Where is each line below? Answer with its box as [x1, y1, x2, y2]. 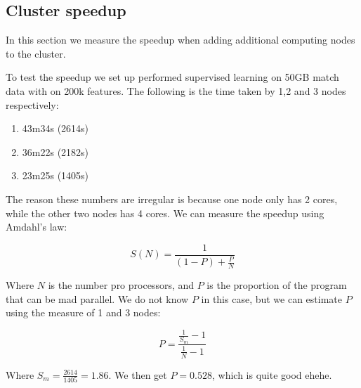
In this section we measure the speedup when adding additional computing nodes [6, 32, 355, 47]
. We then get [108, 367, 167, 382]
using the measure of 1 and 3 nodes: [6, 305, 161, 320]
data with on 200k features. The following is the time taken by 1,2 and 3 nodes [6, 83, 346, 98]
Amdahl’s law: [6, 219, 67, 234]
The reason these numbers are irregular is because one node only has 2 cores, [6, 191, 338, 206]
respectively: [6, 97, 59, 112]
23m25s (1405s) [22, 168, 89, 183]
